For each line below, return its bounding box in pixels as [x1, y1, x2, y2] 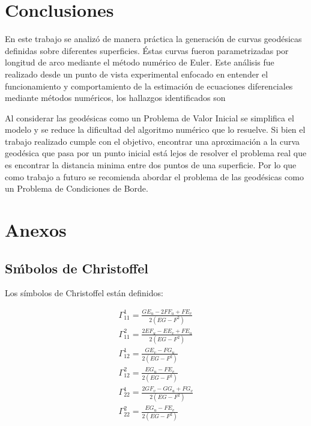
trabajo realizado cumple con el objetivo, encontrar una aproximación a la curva [5, 135, 300, 147]
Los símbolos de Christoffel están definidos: [5, 287, 163, 299]
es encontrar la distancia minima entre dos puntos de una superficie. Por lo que [5, 159, 297, 171]
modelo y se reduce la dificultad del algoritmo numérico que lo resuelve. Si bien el [5, 123, 306, 136]
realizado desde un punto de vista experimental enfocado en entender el [5, 67, 268, 80]
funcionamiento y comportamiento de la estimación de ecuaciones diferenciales [5, 79, 293, 92]
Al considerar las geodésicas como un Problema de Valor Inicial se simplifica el [5, 111, 294, 124]
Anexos [5, 218, 67, 242]
